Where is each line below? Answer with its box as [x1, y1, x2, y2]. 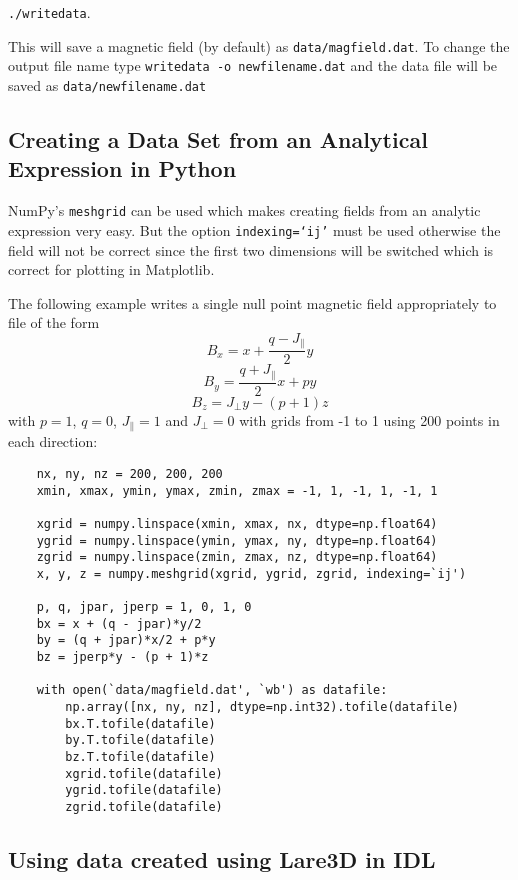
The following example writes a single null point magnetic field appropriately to [8, 292, 497, 313]
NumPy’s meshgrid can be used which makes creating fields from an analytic [8, 200, 481, 221]
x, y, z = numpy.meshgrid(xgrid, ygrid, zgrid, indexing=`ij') [36, 566, 467, 581]
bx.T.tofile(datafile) [65, 716, 216, 731]
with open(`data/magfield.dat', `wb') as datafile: [36, 683, 388, 698]
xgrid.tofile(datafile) [65, 766, 223, 781]
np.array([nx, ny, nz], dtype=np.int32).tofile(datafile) [65, 700, 460, 715]
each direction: [8, 431, 98, 452]
